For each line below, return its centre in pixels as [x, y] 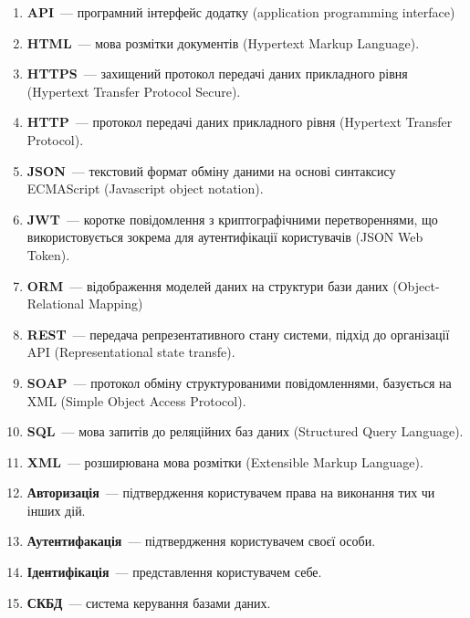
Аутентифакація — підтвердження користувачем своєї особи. [201, 541]
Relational [56, 304]
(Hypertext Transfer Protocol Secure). [134, 91]
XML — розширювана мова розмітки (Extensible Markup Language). [225, 461]
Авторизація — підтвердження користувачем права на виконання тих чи [231, 492]
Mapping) [115, 304]
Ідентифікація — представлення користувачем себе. [174, 572]
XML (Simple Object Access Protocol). [136, 400]
